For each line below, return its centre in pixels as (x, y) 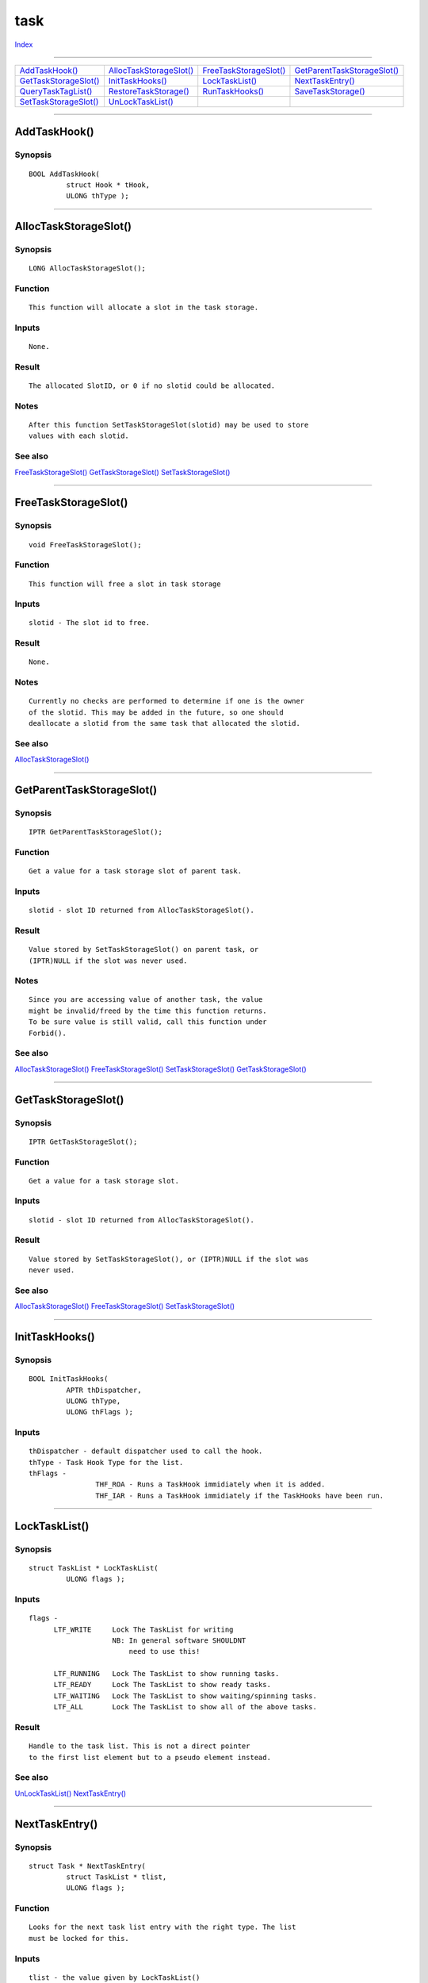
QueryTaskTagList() (56, 91)
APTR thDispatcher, (104, 1390)
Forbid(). (48, 1033)
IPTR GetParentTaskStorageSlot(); (96, 832)
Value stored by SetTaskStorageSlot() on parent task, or (144, 949)
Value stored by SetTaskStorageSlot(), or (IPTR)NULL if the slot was (169, 1259)
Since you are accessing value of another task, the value (146, 1000)
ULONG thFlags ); (100, 1412)
